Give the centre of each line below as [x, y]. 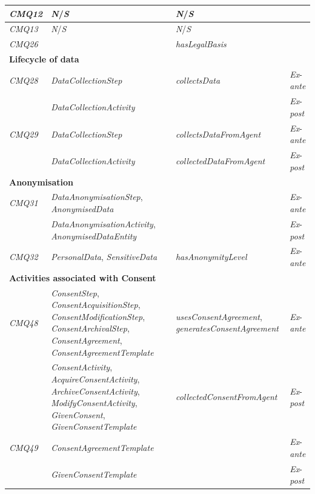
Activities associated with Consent [83, 277]
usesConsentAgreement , [219, 316]
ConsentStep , [75, 292]
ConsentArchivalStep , [90, 328]
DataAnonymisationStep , [97, 197]
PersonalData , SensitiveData [104, 257]
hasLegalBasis [201, 44]
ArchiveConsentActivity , [95, 391]
